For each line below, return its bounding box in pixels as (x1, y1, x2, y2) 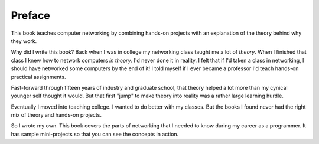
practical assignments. (11, 73, 66, 80)
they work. (11, 37, 37, 44)
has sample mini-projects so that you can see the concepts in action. (11, 130, 179, 138)
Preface (11, 9, 50, 22)
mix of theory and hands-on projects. (11, 112, 102, 119)
